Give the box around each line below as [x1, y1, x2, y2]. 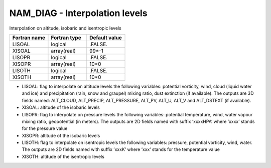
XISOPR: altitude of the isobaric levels [22, 132, 100, 138]
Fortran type [51, 34, 81, 41]
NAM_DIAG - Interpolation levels [9, 8, 148, 19]
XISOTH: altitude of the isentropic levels [22, 153, 105, 159]
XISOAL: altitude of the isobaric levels [22, 104, 100, 110]
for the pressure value [22, 125, 68, 131]
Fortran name [12, 34, 45, 41]
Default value [89, 34, 122, 41]
